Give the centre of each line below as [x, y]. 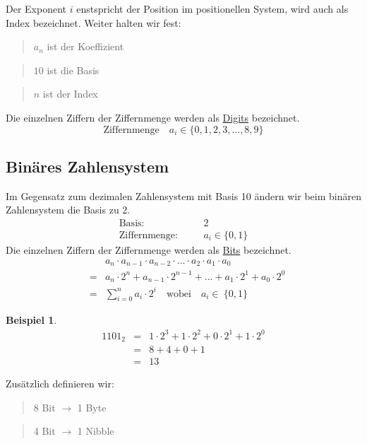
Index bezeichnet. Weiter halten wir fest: [94, 22]
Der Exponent [36, 8]
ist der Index [70, 94]
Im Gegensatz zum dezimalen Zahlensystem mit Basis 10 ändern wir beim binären [183, 195]
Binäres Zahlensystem [88, 166]
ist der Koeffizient [85, 46]
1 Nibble [96, 431]
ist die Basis [73, 70]
